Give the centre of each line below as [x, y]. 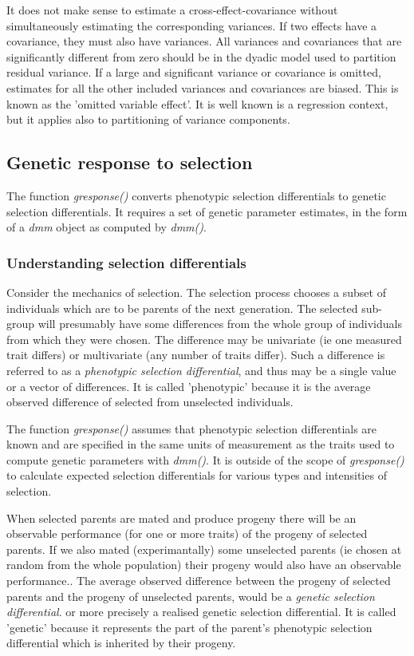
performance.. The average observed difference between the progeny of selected [199, 581]
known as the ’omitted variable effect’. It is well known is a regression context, [197, 103]
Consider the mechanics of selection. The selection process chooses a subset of [196, 292]
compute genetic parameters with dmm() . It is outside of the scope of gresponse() [205, 459]
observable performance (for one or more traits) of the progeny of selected [187, 533]
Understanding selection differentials [126, 262]
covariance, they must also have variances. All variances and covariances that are [204, 41]
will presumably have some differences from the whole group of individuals [220, 324]
